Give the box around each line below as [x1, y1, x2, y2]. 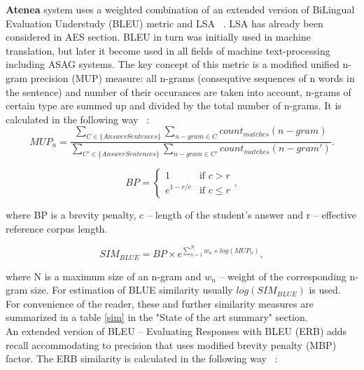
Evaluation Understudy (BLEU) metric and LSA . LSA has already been [6, 15, 323, 30]
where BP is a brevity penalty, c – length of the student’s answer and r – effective [6, 207, 356, 221]
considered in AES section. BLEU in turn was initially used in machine [6, 29, 311, 44]
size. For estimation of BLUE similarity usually [30, 282, 233, 297]
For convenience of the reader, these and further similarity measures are [6, 296, 314, 310]
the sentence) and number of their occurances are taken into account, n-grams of [6, 84, 351, 99]
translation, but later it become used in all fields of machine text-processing [6, 43, 330, 57]
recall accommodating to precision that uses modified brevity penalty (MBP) [6, 337, 337, 352]
